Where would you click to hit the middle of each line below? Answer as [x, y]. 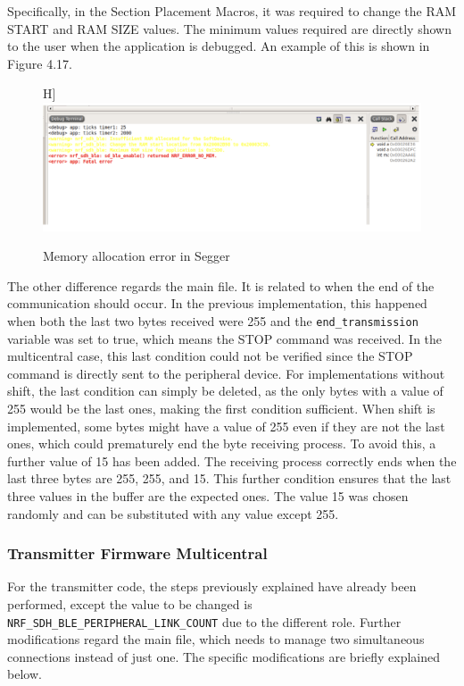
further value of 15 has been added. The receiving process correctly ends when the [232, 460]
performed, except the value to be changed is [130, 604]
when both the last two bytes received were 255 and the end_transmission [213, 321]
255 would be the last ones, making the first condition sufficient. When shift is [221, 409]
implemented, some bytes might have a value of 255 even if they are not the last [226, 426]
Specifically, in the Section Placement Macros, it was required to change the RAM [232, 11]
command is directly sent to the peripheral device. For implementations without [226, 373]
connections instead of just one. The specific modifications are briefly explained [224, 656]
